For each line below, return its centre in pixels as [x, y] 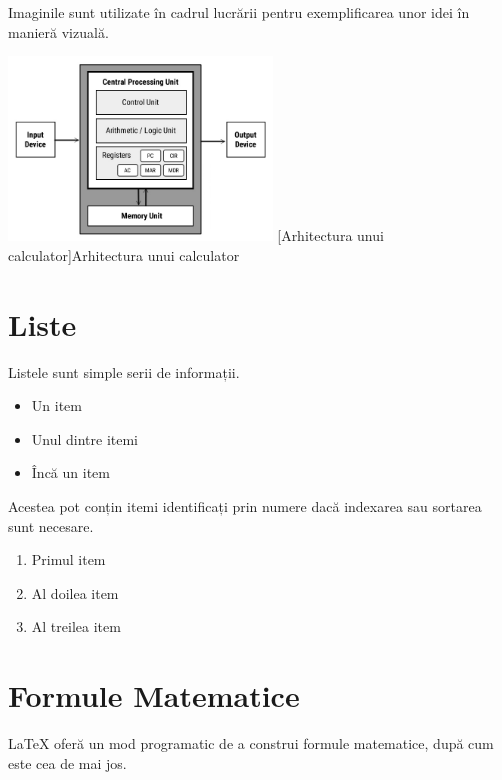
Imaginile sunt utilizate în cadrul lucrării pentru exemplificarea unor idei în [239, 12]
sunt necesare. [51, 525]
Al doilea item [75, 592]
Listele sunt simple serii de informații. [124, 371]
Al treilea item [76, 626]
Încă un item [70, 472]
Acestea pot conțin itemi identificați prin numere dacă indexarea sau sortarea [245, 506]
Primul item [68, 559]
